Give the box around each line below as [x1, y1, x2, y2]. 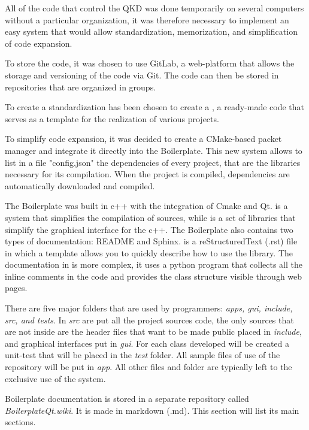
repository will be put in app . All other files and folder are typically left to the [5, 361, 292, 373]
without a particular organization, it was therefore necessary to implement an [5, 13, 289, 26]
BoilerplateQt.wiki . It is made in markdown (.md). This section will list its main [5, 404, 299, 416]
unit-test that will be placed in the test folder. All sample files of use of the [5, 349, 280, 361]
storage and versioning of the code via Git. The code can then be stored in [5, 68, 279, 81]
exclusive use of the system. [5, 372, 106, 384]
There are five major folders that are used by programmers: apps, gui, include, [5, 302, 293, 314]
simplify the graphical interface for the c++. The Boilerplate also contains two [5, 223, 293, 235]
